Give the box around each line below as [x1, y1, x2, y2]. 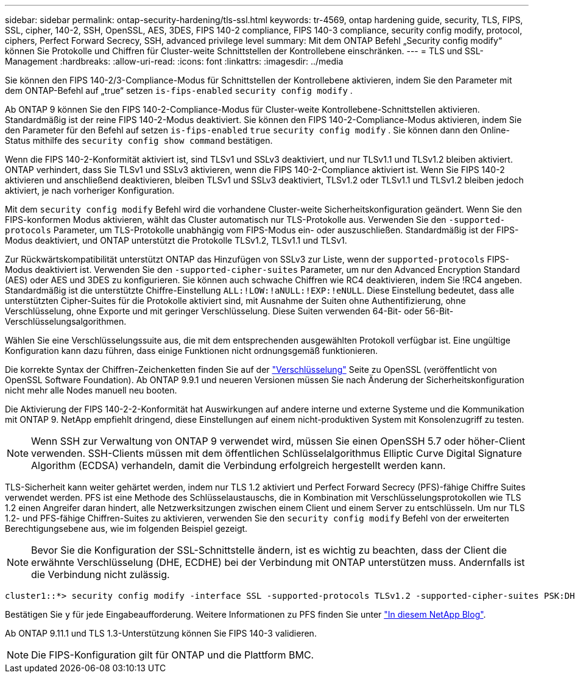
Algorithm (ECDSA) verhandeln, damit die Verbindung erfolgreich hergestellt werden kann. [31, 459, 446, 471]
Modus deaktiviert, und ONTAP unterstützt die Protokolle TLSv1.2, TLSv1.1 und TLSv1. [5, 235, 347, 245]
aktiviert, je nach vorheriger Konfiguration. [5, 185, 175, 196]
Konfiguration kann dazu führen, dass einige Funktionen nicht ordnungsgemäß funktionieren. [5, 345, 378, 356]
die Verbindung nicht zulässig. [31, 568, 170, 581]
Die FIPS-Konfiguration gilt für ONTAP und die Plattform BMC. [31, 649, 314, 661]
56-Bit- [425, 306, 454, 316]
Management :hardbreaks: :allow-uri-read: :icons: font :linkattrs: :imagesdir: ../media [5, 56, 344, 66]
